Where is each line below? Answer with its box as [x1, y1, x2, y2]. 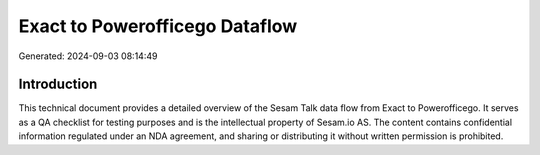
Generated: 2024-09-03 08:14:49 [18, 50, 158, 62]
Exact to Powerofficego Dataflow [18, 15, 298, 37]
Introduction [18, 76, 98, 93]
